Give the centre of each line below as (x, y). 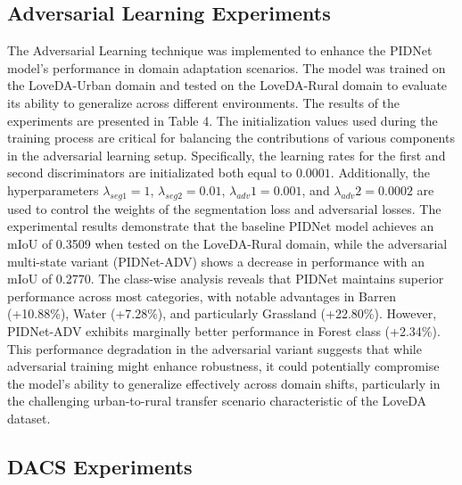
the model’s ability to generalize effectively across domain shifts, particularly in (224, 383)
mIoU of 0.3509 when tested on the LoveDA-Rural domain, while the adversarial (227, 243)
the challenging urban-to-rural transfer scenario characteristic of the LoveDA (217, 401)
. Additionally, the (380, 173)
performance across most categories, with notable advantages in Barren (202, 296)
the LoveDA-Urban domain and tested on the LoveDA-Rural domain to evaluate (227, 85)
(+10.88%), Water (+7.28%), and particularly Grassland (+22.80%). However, (222, 313)
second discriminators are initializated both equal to (150, 173)
